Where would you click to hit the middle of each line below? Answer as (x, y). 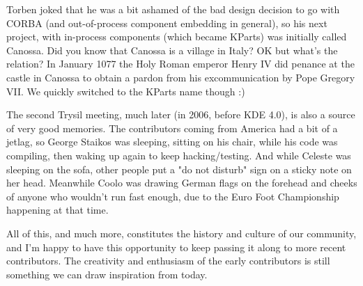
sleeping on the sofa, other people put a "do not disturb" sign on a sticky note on (179, 169)
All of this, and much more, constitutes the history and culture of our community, (181, 233)
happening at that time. (57, 210)
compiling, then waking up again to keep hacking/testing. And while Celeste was (179, 155)
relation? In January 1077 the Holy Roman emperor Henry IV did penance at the (180, 64)
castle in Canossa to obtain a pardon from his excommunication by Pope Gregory (181, 77)
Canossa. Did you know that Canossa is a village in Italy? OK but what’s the (172, 50)
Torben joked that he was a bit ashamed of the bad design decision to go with (173, 9)
